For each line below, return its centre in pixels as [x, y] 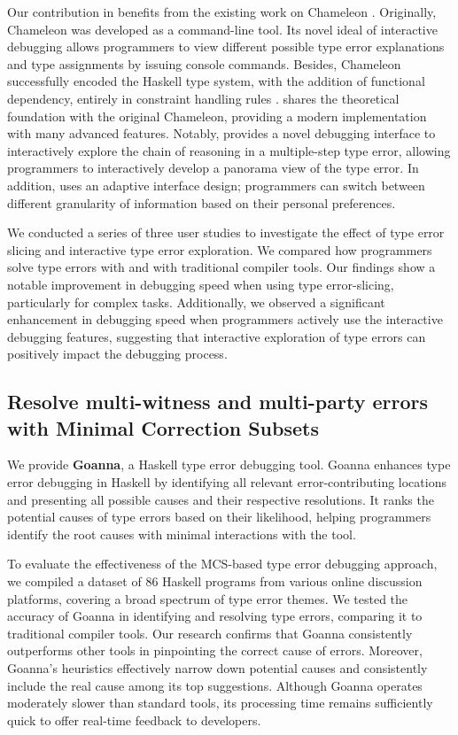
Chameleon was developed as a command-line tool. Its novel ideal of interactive [222, 29]
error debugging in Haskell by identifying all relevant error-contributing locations [227, 482]
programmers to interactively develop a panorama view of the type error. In [213, 168]
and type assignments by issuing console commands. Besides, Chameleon [204, 63]
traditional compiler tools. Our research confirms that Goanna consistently [210, 633]
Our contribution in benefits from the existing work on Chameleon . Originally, [222, 12]
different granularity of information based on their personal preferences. [202, 202]
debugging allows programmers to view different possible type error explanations [226, 46]
